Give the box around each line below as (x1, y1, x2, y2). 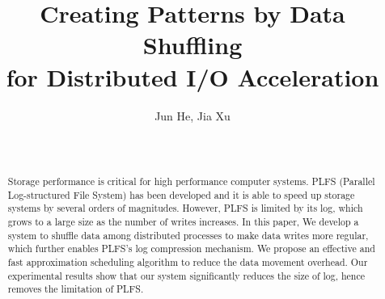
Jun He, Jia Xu (154, 107, 231, 124)
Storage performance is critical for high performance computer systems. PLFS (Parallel (7, 175, 375, 188)
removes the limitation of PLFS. (7, 282, 144, 296)
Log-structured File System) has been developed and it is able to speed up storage (7, 187, 355, 201)
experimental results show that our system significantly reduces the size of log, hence (7, 268, 366, 282)
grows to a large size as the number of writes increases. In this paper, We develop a (7, 215, 359, 229)
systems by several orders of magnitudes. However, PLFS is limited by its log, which (7, 201, 363, 215)
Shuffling (142, 28, 243, 61)
